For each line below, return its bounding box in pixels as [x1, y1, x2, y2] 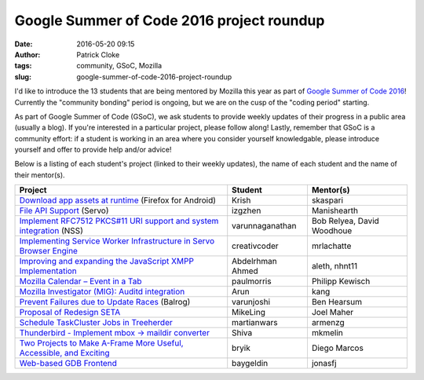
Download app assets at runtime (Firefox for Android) [19, 195, 216, 206]
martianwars [232, 317, 278, 328]
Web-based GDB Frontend [19, 358, 118, 369]
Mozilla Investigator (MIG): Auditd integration [19, 287, 185, 298]
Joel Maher [311, 307, 354, 318]
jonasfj [311, 358, 337, 369]
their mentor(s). [14, 170, 66, 180]
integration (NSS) [19, 225, 84, 236]
